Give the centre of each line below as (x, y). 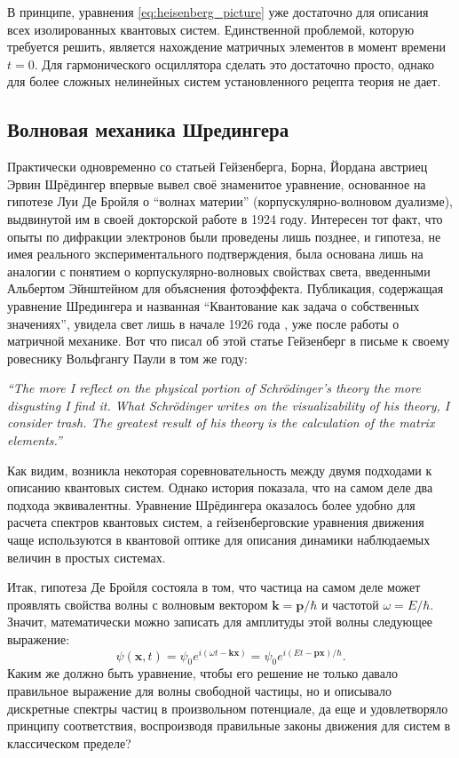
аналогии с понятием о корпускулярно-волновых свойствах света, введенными (219, 271)
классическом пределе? (69, 742)
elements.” (35, 440)
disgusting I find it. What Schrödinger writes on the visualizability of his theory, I (229, 405)
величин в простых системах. (87, 557)
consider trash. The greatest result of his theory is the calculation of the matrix (221, 423)
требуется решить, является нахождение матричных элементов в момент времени (226, 47)
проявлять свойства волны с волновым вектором (138, 604)
